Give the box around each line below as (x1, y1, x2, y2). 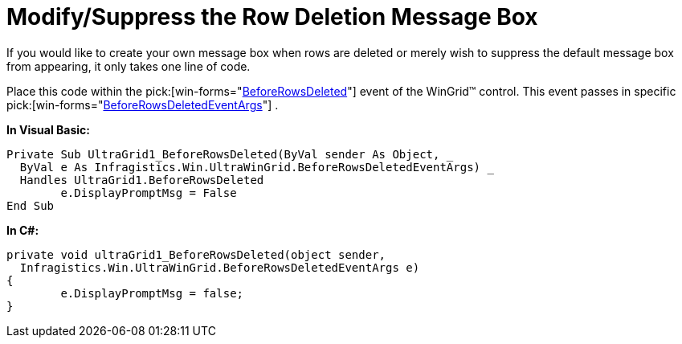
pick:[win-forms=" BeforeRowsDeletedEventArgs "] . (6, 97, 279, 112)
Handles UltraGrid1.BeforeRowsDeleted (19, 173, 264, 186)
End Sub (6, 199, 55, 212)
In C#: (6, 223, 39, 237)
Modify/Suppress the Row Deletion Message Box (6, 3, 538, 31)
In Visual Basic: (6, 122, 90, 137)
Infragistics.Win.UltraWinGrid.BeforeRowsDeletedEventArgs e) (19, 260, 420, 274)
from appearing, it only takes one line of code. (6, 59, 251, 73)
